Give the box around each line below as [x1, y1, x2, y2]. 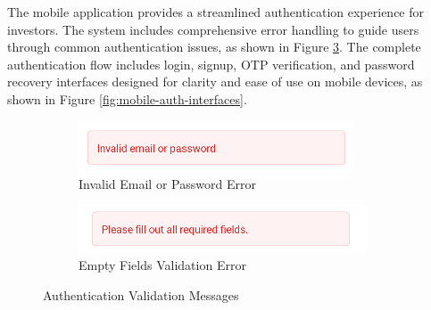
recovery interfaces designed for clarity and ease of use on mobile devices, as [7, 72, 423, 91]
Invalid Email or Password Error [79, 175, 256, 193]
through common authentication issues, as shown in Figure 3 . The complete [7, 37, 421, 56]
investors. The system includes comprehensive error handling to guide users [7, 20, 419, 38]
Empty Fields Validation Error [79, 256, 246, 274]
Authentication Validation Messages [43, 285, 239, 304]
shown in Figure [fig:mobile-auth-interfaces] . [7, 89, 247, 108]
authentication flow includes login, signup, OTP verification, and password [7, 54, 415, 73]
